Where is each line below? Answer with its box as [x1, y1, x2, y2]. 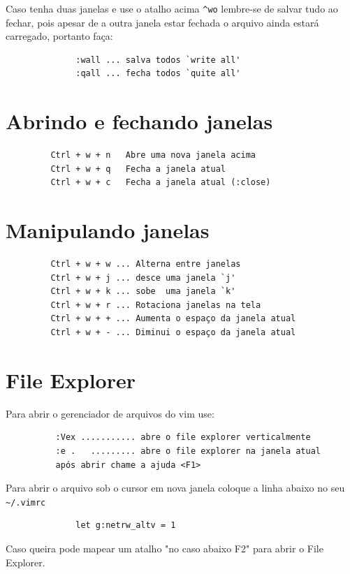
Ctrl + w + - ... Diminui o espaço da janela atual [50, 328, 296, 338]
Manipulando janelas [6, 216, 210, 244]
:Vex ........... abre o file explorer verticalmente [55, 432, 311, 443]
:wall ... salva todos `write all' [75, 54, 241, 65]
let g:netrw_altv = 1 [75, 520, 176, 531]
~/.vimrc [6, 497, 46, 508]
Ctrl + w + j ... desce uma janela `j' [50, 272, 236, 283]
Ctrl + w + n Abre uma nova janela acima [50, 150, 256, 161]
